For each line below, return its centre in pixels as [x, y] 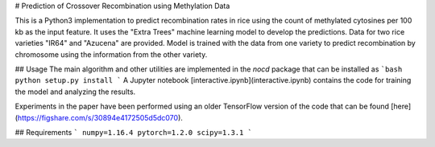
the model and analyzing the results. [75, 92]
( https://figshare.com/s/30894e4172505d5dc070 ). [99, 117]
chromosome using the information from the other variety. [111, 54]
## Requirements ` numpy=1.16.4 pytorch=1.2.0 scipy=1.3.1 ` [134, 132]
